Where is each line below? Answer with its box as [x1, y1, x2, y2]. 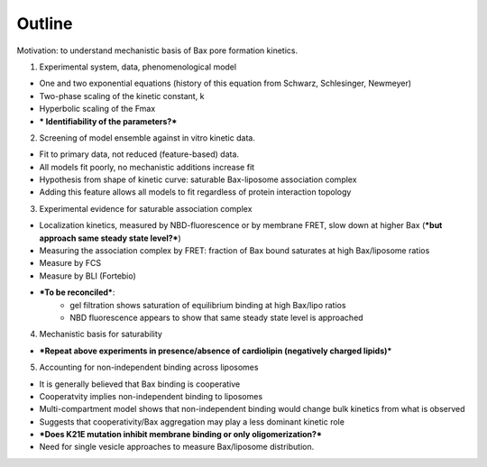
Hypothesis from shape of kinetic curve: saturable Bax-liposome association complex [39, 174, 357, 185]
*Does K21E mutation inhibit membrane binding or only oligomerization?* [39, 429, 322, 440]
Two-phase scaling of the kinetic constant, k [39, 90, 205, 101]
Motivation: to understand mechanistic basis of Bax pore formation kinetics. [16, 45, 298, 56]
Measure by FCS [39, 258, 102, 269]
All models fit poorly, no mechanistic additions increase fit [39, 161, 255, 172]
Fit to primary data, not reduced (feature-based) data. [39, 149, 239, 160]
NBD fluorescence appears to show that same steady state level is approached [69, 312, 364, 323]
